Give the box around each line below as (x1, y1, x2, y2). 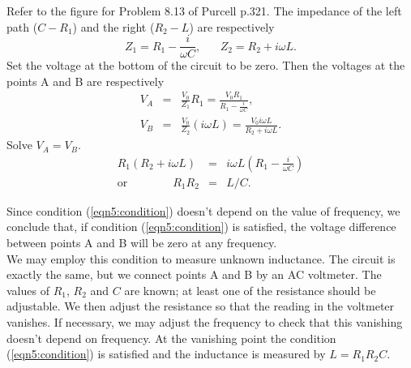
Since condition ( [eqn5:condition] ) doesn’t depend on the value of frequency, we (6, 202, 400, 219)
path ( (6, 18, 38, 35)
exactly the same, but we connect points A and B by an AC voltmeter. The (6, 266, 382, 283)
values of (6, 281, 49, 298)
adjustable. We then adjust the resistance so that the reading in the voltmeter (6, 297, 395, 315)
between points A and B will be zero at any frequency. (6, 234, 277, 251)
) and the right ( (72, 18, 155, 35)
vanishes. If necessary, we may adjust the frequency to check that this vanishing (6, 314, 403, 331)
